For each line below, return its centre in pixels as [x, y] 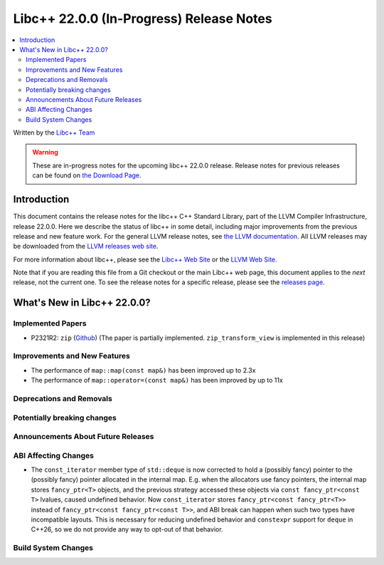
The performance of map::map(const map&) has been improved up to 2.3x [143, 370]
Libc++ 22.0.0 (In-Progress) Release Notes [143, 19]
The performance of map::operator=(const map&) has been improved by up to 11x [157, 380]
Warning [45, 152]
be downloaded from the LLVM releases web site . [86, 247]
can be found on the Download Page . [87, 175]
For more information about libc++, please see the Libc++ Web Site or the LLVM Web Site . [145, 259]
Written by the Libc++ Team [54, 133]
